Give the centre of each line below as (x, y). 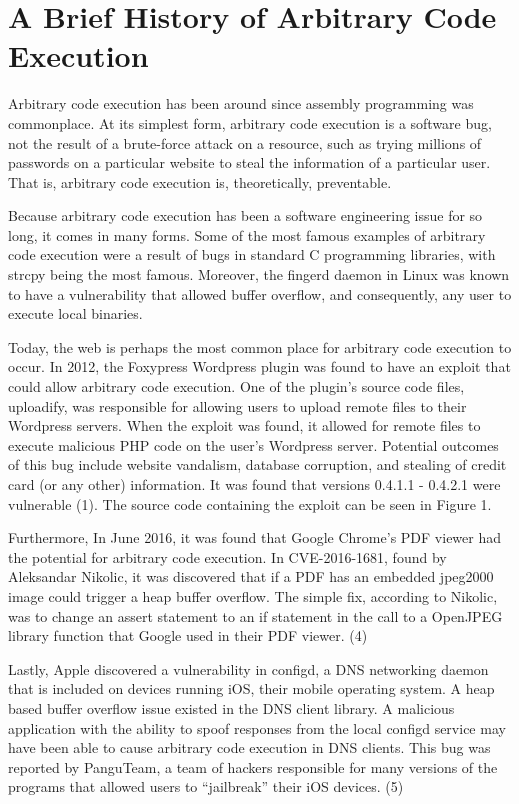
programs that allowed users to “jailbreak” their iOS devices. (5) (206, 786)
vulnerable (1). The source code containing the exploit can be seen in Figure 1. (250, 503)
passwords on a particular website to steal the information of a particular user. (249, 162)
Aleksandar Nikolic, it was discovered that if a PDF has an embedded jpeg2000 (251, 576)
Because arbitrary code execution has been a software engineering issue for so (245, 215)
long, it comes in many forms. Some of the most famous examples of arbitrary (247, 234)
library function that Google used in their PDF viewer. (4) (188, 635)
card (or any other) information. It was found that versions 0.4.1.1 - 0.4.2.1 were (254, 484)
